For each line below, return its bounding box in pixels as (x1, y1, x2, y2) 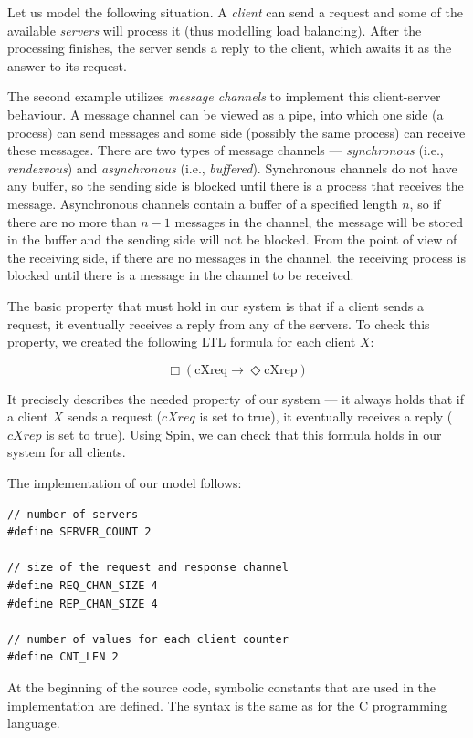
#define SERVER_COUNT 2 (7, 525, 152, 539)
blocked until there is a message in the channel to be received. (7, 265, 354, 285)
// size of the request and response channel (7, 561, 289, 575)
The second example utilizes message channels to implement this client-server (7, 87, 441, 106)
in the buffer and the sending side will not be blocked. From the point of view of (7, 230, 457, 249)
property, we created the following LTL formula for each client (7, 332, 356, 351)
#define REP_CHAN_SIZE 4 (7, 597, 158, 610)
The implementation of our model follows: (7, 473, 242, 493)
